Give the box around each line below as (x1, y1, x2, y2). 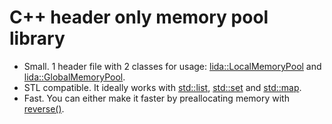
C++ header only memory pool (9, 6, 269, 29)
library (9, 27, 66, 50)
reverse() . (23, 102, 65, 115)
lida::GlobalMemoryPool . (23, 71, 126, 83)
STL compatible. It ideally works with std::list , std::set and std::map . (23, 81, 302, 93)
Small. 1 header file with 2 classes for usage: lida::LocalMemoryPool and (23, 60, 322, 72)
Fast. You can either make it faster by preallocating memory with (23, 92, 290, 104)
